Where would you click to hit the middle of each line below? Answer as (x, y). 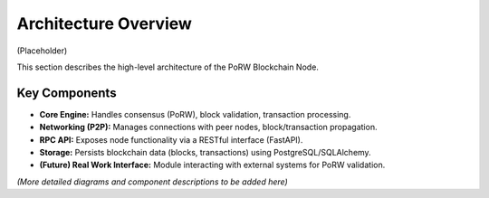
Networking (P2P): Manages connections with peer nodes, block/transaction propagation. (208, 127)
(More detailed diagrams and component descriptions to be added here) (153, 182)
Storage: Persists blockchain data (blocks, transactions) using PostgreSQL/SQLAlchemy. (205, 153)
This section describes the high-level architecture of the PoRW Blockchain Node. (168, 67)
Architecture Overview (104, 24)
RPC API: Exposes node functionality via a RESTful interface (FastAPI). (171, 139)
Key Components (67, 93)
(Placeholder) (42, 51)
